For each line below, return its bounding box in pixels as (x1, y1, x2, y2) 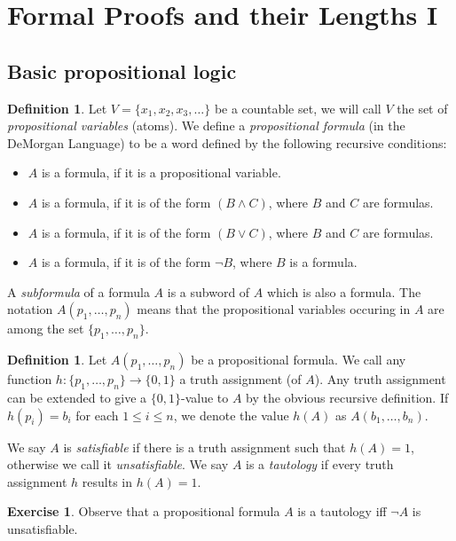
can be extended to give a (7, 388, 147, 406)
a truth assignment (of (179, 370, 302, 388)
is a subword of (167, 282, 250, 301)
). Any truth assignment (314, 370, 446, 388)
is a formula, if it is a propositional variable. (41, 163, 281, 182)
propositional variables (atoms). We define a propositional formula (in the (7, 116, 405, 135)
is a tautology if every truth (246, 455, 394, 474)
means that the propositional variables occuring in (137, 300, 411, 318)
